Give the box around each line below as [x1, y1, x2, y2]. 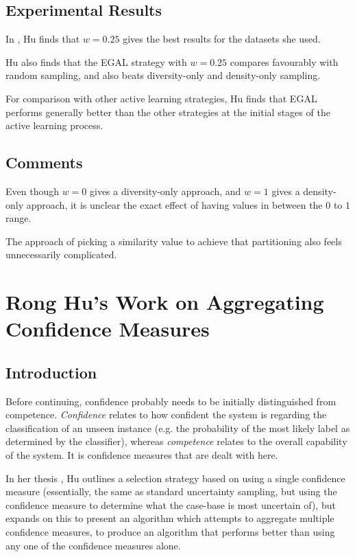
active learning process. [5, 118, 103, 133]
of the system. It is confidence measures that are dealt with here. [5, 448, 278, 462]
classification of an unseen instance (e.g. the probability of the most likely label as [5, 420, 350, 435]
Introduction [5, 361, 97, 383]
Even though [5, 183, 59, 198]
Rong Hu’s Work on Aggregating [5, 288, 324, 316]
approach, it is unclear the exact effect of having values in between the [26, 197, 323, 212]
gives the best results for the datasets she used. [123, 32, 321, 46]
